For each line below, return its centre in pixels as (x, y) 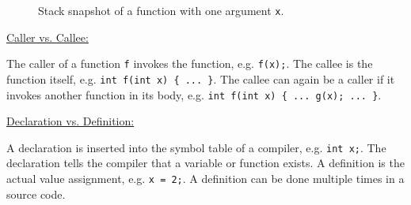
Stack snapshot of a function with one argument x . (161, 10)
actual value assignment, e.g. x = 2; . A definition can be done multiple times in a (205, 179)
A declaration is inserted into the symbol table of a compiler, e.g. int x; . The (196, 147)
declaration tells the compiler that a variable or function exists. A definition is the (205, 163)
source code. (36, 194)
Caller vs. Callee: (48, 37)
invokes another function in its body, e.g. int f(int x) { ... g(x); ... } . (194, 94)
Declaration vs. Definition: (70, 121)
